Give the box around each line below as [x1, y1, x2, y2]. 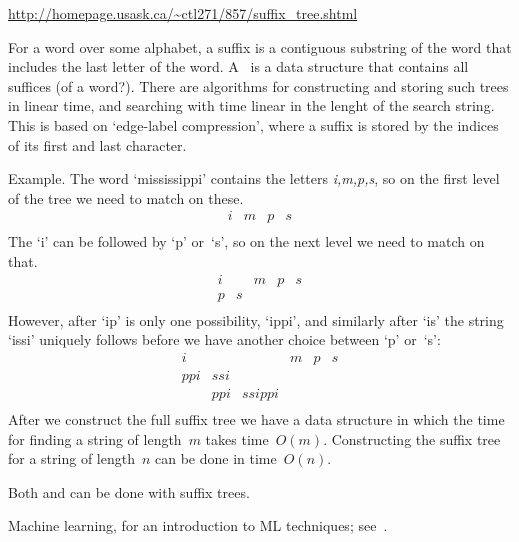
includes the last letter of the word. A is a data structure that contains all [8, 56, 469, 77]
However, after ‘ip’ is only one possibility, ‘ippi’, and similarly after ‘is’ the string [8, 309, 504, 330]
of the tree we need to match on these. [8, 187, 244, 208]
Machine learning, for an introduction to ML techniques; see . [8, 515, 388, 536]
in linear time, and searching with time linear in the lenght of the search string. [8, 95, 495, 116]
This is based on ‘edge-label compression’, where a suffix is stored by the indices [8, 114, 499, 135]
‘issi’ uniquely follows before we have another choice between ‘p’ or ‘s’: [8, 329, 441, 350]
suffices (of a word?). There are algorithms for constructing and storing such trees [8, 75, 509, 96]
